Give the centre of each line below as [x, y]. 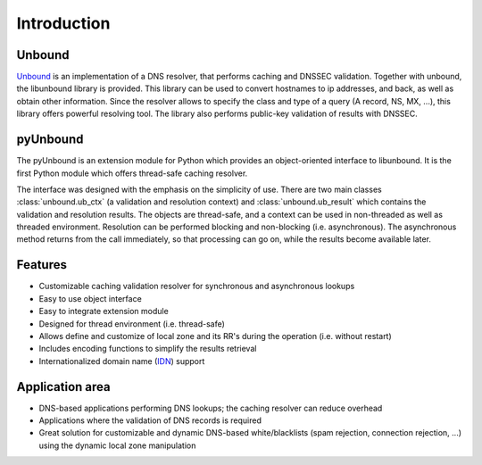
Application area [63, 387]
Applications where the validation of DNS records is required [150, 420]
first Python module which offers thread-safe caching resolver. [132, 173]
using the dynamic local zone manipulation [117, 445]
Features [42, 265]
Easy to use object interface [90, 298]
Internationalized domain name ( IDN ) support [122, 361]
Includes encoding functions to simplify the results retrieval [148, 349]
